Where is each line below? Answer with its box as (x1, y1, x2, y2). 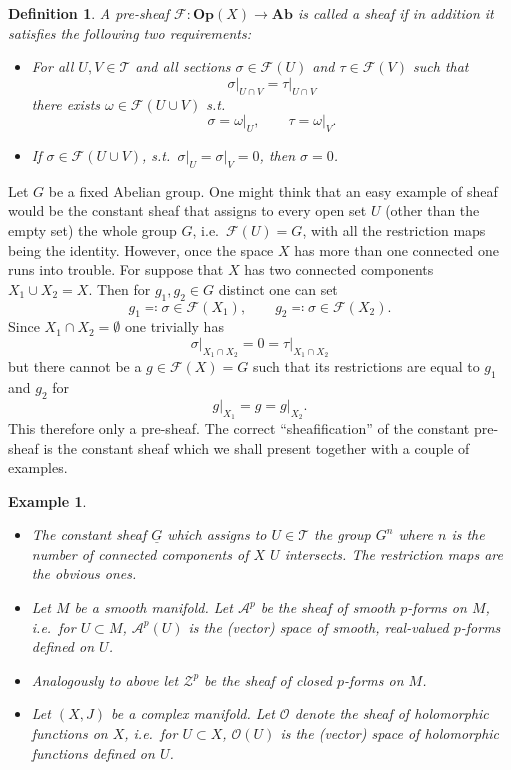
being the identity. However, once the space (8, 239, 274, 260)
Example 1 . (8, 490, 87, 511)
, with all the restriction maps (302, 219, 486, 240)
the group (314, 524, 371, 545)
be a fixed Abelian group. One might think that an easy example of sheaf (48, 180, 498, 201)
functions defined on (31, 742, 155, 763)
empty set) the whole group (8, 219, 177, 240)
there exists (31, 93, 101, 114)
